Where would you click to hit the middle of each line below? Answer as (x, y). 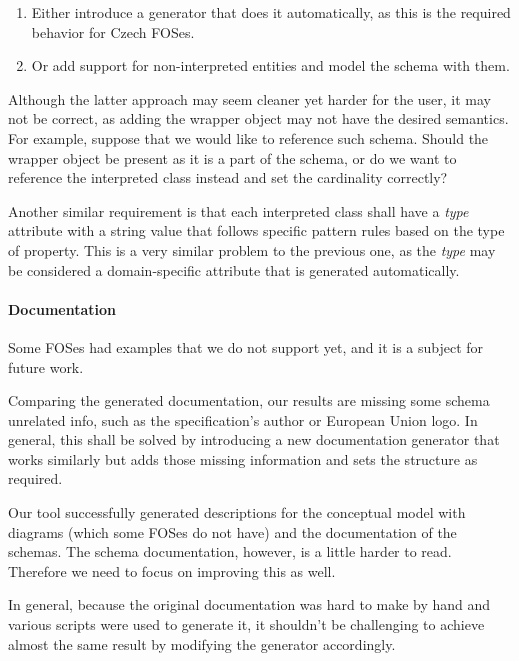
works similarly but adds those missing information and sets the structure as (243, 458)
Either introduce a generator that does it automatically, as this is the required (271, 12)
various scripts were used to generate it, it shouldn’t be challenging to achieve (246, 624)
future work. (46, 366)
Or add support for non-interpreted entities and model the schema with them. (270, 65)
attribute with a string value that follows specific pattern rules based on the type (256, 230)
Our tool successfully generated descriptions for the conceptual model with (237, 512)
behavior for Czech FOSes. (113, 31)
